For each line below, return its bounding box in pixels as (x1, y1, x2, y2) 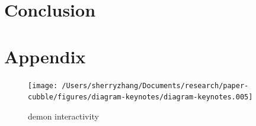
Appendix (4, 44, 86, 68)
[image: (28, 81, 58, 90)
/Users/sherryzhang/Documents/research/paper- (62, 81, 249, 90)
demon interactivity (28, 109, 99, 122)
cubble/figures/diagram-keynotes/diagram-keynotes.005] (28, 93, 253, 102)
